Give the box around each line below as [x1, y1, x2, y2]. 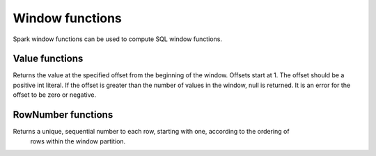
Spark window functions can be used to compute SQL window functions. [13, 35, 223, 43]
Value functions [13, 53, 84, 65]
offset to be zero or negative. [13, 91, 97, 99]
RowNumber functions [13, 109, 113, 121]
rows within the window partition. [30, 136, 126, 146]
